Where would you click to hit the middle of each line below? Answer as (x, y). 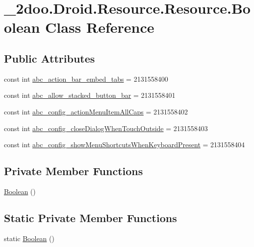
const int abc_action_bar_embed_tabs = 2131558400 (86, 79)
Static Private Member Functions (90, 217)
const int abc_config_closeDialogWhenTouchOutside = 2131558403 (106, 128)
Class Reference (100, 27)
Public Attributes (50, 58)
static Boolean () (29, 238)
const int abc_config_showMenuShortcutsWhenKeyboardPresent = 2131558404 (125, 145)
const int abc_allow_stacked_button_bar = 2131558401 (90, 95)
